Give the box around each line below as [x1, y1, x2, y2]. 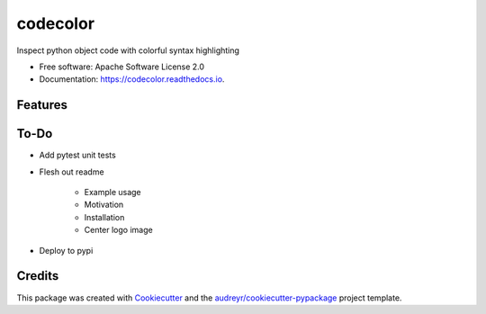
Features [16, 97, 67, 112]
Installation [84, 211, 125, 222]
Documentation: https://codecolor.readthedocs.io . [39, 74, 225, 85]
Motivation [84, 199, 124, 211]
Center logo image [84, 225, 153, 236]
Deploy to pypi [39, 245, 94, 256]
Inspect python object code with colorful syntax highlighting [16, 45, 240, 56]
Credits [16, 268, 59, 283]
